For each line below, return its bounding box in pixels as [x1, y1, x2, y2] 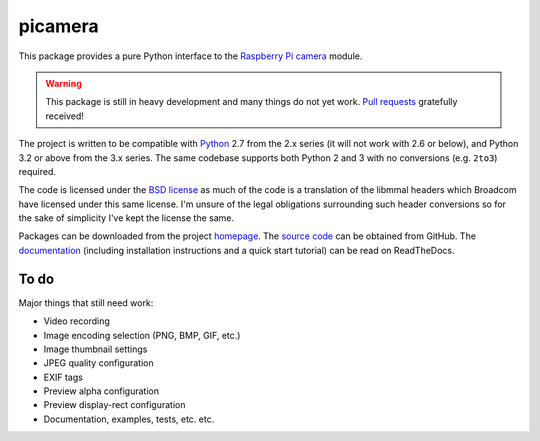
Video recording [43, 315, 110, 327]
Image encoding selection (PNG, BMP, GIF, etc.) [43, 329, 241, 341]
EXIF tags [43, 371, 84, 383]
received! [45, 110, 85, 122]
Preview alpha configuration [43, 385, 160, 397]
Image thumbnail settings [43, 343, 148, 355]
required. [18, 165, 57, 177]
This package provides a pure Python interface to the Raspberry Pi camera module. [18, 50, 363, 62]
